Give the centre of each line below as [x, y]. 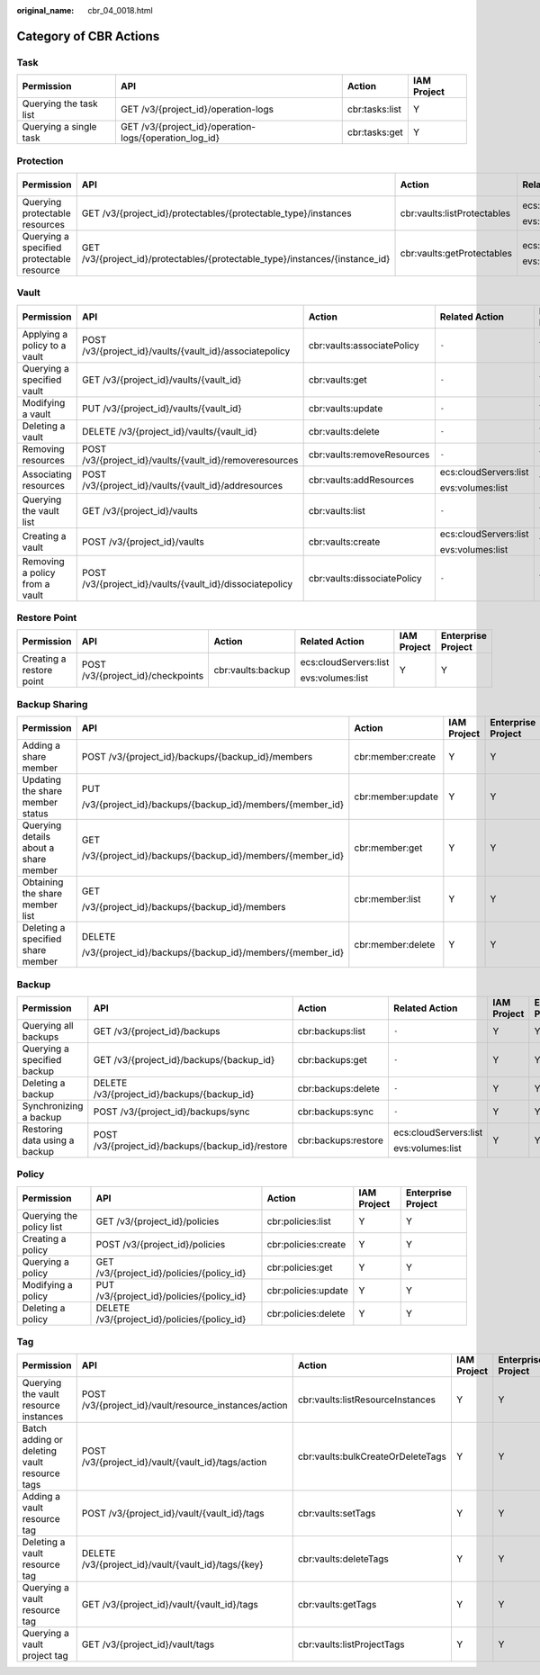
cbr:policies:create [306, 1244]
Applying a [45, 334]
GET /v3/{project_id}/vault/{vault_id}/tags [170, 1605]
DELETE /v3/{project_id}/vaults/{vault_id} [170, 431]
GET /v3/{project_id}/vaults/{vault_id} [162, 380]
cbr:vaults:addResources [361, 480]
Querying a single [59, 127]
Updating [42, 780]
